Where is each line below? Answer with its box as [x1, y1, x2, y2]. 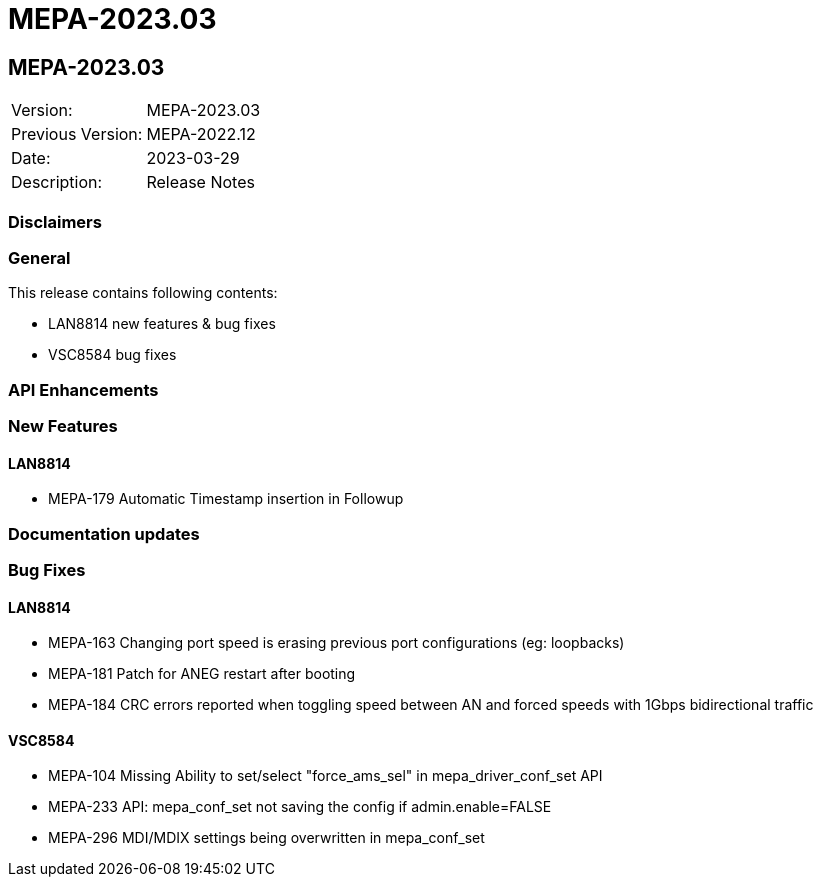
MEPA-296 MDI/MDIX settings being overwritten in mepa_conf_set [48, 829, 485, 847]
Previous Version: [11, 124, 143, 145]
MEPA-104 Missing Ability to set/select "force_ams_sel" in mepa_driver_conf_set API [48, 767, 603, 785]
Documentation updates [8, 523, 200, 544]
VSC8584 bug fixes [48, 346, 177, 364]
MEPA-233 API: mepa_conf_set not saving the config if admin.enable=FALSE [48, 798, 552, 816]
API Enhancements [8, 379, 159, 400]
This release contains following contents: [8, 284, 278, 302]
